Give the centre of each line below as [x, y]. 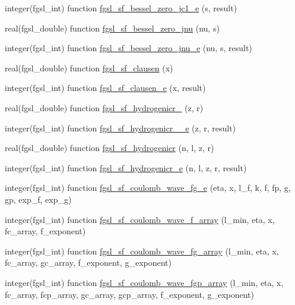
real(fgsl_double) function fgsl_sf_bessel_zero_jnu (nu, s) [112, 28]
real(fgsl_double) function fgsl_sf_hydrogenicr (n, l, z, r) [110, 148]
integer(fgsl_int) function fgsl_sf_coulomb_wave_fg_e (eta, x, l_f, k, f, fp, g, [148, 188]
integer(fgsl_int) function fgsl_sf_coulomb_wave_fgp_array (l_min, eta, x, [144, 282]
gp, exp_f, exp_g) [38, 199]
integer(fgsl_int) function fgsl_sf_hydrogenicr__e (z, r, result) [120, 128]
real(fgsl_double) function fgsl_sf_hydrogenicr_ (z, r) [104, 107]
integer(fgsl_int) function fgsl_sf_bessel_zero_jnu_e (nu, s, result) [129, 48]
